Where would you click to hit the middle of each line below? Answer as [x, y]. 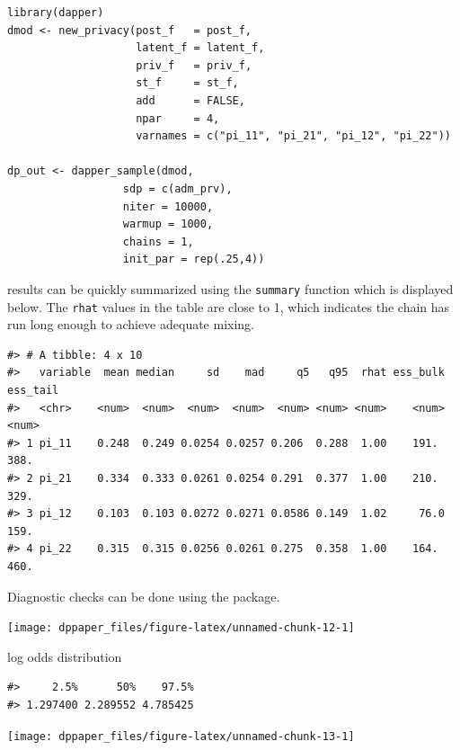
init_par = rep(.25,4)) [194, 259]
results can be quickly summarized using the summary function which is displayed [230, 288]
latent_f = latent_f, [200, 48]
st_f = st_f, [187, 83]
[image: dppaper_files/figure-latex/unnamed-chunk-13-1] [181, 736]
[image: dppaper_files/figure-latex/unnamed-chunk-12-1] [181, 628]
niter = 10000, [168, 206]
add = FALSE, [190, 100]
